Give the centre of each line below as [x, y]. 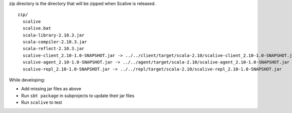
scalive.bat [37, 28]
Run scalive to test [42, 102]
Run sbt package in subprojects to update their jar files [78, 96]
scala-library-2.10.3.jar [54, 35]
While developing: [27, 80]
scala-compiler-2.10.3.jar [55, 42]
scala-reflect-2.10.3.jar [54, 49]
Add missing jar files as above [51, 89]
